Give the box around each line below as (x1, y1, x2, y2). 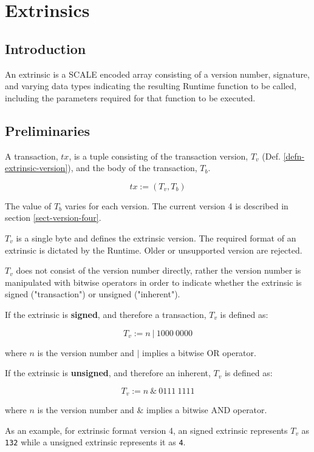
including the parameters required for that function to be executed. (5, 91, 256, 104)
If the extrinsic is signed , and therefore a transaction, (5, 308, 206, 320)
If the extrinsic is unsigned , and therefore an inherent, (5, 366, 211, 379)
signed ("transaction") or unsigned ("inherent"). (5, 288, 180, 300)
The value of (5, 199, 52, 212)
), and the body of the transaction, (67, 161, 197, 174)
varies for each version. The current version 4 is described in (64, 199, 288, 212)
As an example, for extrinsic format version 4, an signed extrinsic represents (5, 423, 288, 436)
